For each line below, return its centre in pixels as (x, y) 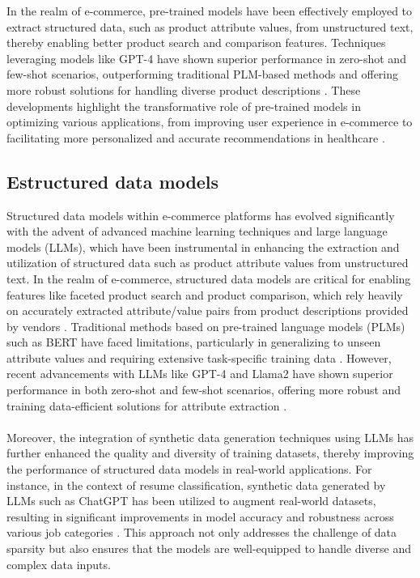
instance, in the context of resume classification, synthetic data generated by (196, 484)
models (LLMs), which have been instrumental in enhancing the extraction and (203, 246)
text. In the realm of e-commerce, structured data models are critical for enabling (209, 278)
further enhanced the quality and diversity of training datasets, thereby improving (210, 453)
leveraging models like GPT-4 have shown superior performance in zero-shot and (206, 58)
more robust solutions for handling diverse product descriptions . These (184, 89)
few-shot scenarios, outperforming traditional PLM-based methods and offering (203, 74)
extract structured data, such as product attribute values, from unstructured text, (210, 26)
